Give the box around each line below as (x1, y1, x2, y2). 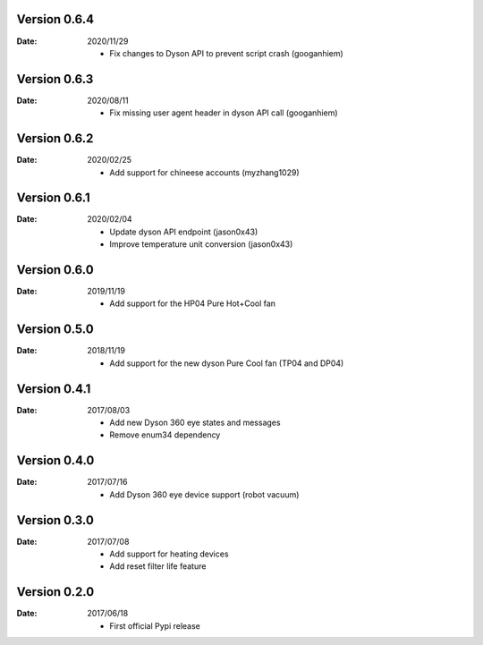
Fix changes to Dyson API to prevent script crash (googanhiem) (109, 47, 343, 58)
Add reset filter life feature (109, 561, 207, 572)
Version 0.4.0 (16, 453, 95, 469)
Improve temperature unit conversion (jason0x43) (109, 239, 293, 250)
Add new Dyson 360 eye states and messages (109, 417, 281, 429)
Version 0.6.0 (16, 262, 94, 277)
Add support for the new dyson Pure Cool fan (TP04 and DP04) (109, 358, 344, 369)
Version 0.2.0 (16, 584, 95, 599)
